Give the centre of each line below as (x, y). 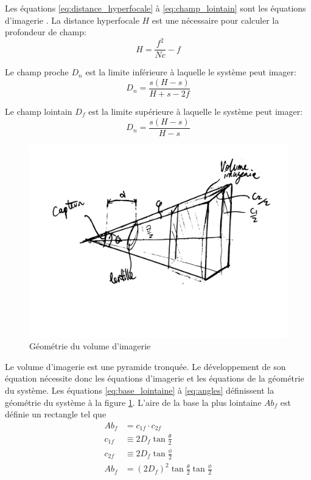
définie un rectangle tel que (56, 414)
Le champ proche (37, 72)
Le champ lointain (39, 111)
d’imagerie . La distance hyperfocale (72, 20)
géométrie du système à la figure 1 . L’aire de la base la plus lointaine (133, 402)
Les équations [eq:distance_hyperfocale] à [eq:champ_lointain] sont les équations (155, 8)
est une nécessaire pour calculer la (215, 20)
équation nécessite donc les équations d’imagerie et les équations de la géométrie (155, 378)
